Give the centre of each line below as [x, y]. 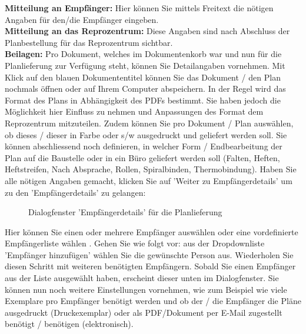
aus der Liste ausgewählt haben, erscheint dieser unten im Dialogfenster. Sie [142, 278]
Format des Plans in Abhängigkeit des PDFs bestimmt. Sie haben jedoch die [143, 100]
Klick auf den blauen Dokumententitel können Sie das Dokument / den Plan [143, 77]
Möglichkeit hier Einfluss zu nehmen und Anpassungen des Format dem [134, 111]
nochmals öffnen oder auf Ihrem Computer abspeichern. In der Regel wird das [145, 88]
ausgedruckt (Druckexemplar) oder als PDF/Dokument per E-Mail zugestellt [144, 312]
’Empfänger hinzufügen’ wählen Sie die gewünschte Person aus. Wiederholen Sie [149, 254]
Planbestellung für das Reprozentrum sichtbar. [89, 42]
